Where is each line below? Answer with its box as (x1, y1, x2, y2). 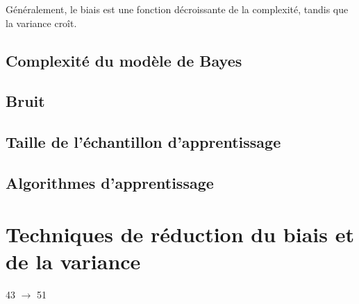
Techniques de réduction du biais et (6, 219, 354, 248)
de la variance (6, 246, 141, 275)
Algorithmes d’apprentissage (6, 171, 214, 193)
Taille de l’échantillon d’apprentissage (6, 131, 281, 153)
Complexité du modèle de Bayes (6, 49, 242, 71)
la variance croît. (6, 15, 77, 30)
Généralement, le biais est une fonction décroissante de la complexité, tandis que (6, 2, 349, 16)
